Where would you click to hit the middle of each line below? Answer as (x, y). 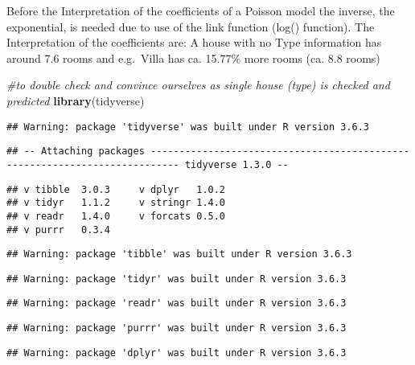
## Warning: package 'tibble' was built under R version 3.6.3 (179, 254)
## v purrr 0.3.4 (58, 230)
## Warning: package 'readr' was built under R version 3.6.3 (177, 303)
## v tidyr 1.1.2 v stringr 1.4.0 (116, 203)
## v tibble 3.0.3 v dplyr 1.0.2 (116, 189)
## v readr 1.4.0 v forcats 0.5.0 (116, 216)
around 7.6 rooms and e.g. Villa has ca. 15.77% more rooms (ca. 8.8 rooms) (193, 57)
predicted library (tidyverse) (76, 100)
